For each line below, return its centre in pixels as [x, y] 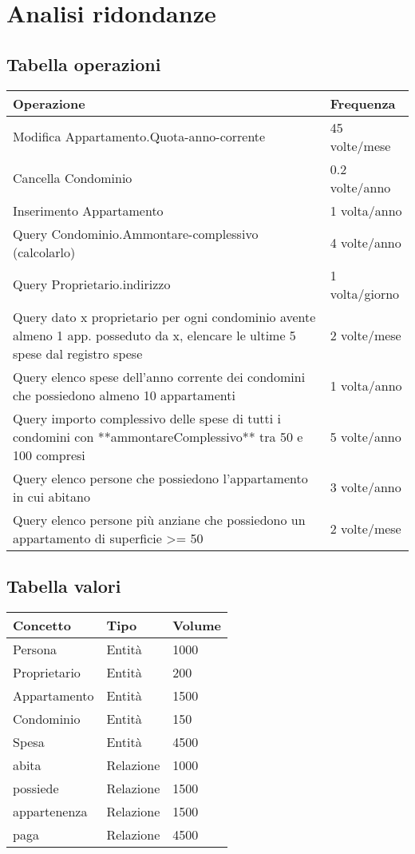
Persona [35, 649]
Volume [197, 625]
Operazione [49, 103]
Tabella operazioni [84, 64]
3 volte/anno [366, 487]
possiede [36, 788]
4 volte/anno [366, 243]
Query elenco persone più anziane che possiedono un [159, 519]
